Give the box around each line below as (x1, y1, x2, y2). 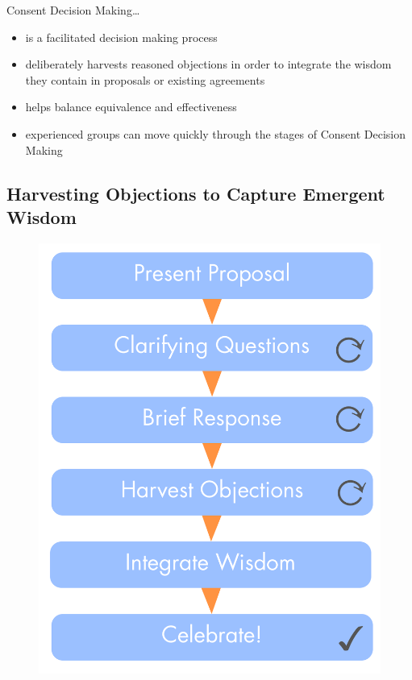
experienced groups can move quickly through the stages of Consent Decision (25, 125, 406, 142)
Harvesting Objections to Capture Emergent (6, 180, 385, 205)
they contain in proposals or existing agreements (25, 71, 265, 88)
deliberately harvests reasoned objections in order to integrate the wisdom (25, 56, 392, 73)
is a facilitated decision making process (25, 28, 218, 45)
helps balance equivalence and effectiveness (25, 98, 237, 115)
